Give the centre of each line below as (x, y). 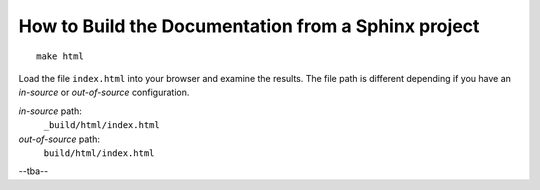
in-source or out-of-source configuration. (104, 92)
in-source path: (50, 111)
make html (60, 56)
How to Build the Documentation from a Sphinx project (249, 26)
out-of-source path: (59, 139)
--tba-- (33, 171)
